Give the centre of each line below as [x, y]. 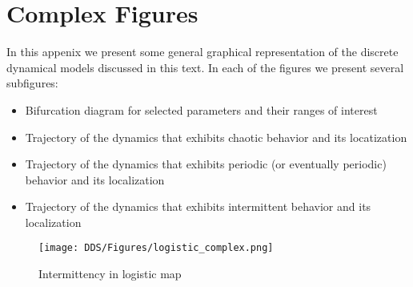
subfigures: [32, 83]
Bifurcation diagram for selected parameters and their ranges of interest [201, 109]
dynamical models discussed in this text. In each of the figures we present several [205, 67]
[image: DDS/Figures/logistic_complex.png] [156, 248]
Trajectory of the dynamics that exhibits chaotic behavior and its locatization [216, 137]
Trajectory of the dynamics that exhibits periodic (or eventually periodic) [206, 164]
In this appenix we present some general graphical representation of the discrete [202, 52]
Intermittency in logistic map [110, 274]
